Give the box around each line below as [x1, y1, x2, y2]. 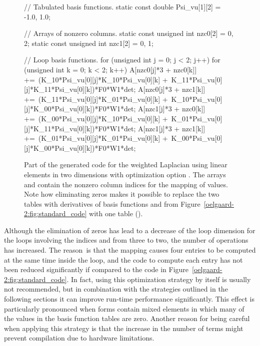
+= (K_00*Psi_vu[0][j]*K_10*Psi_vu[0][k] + [24, 113, 168, 123]
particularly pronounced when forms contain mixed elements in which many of [4, 303, 244, 314]
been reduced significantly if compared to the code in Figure [4, 264, 189, 275]
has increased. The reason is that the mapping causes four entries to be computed [4, 245, 256, 255]
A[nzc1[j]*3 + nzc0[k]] [138, 103, 205, 114]
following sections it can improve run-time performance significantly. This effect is [4, 294, 255, 304]
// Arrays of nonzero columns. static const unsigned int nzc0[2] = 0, [24, 28, 233, 38]
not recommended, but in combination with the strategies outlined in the [4, 284, 228, 294]
